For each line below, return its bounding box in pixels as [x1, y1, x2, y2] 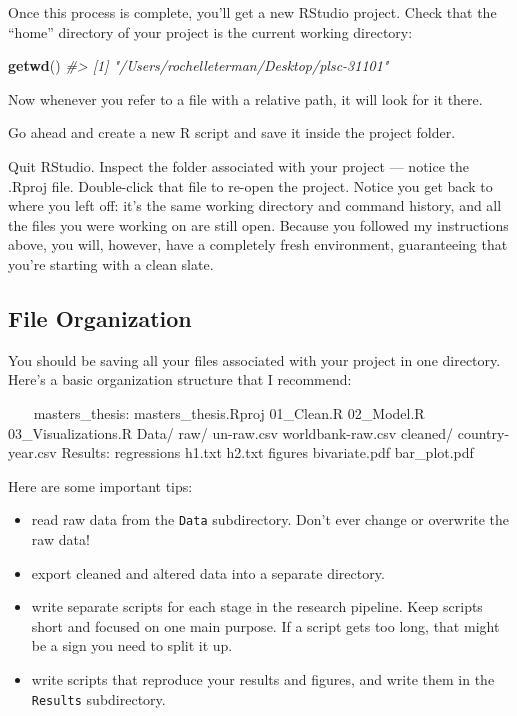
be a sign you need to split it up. [31, 635, 233, 656]
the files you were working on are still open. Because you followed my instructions [8, 214, 509, 235]
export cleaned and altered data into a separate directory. [31, 562, 385, 583]
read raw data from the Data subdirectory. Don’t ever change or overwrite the [31, 509, 510, 530]
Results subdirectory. [31, 688, 166, 709]
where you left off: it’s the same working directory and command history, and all [8, 195, 502, 216]
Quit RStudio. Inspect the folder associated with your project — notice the [8, 155, 470, 176]
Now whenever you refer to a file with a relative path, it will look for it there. [8, 88, 483, 109]
